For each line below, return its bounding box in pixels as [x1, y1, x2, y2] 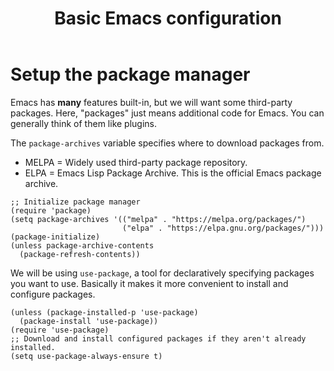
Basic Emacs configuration [54, 7, 282, 30]
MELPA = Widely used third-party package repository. [24, 156, 248, 168]
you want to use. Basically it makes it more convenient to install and [10, 277, 289, 289]
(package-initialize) [10, 232, 101, 242]
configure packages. [10, 288, 96, 300]
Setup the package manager [10, 63, 251, 86]
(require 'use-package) [10, 325, 110, 335]
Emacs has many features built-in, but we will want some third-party [10, 96, 293, 108]
